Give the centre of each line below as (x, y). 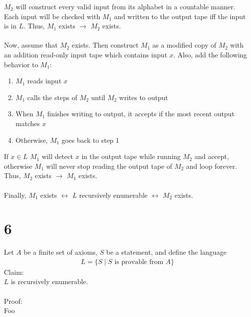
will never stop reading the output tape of (109, 166)
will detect (58, 156)
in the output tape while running (131, 156)
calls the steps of (52, 97)
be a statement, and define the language (166, 252)
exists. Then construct (105, 45)
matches (28, 123)
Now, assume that (31, 45)
